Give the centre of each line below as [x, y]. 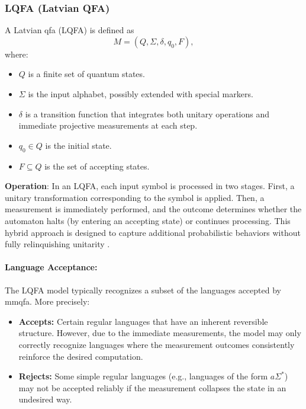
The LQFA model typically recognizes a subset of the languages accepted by [143, 290]
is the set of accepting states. [97, 166]
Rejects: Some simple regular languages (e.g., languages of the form [143, 376]
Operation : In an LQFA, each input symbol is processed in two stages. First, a [150, 186]
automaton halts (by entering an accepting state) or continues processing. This [148, 220]
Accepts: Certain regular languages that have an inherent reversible [143, 321]
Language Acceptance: [51, 267]
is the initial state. [78, 145]
